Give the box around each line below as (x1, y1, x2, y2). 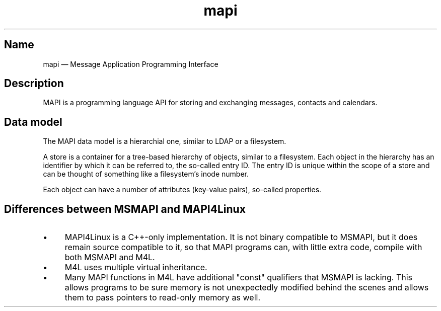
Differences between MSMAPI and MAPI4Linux (4, 202, 246, 215)
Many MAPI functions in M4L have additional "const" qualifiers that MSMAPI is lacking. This (64, 272, 413, 283)
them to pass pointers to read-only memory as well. (64, 292, 261, 303)
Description (4, 77, 64, 90)
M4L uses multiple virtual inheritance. (64, 262, 207, 273)
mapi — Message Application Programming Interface (43, 59, 218, 68)
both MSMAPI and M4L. (64, 252, 155, 263)
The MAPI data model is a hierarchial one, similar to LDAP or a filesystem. (43, 137, 286, 146)
